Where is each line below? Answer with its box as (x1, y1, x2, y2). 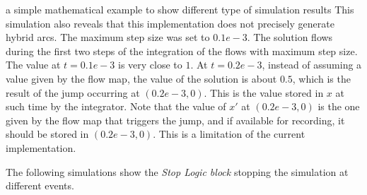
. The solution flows (247, 30, 333, 45)
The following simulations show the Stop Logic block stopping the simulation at (6, 164, 349, 179)
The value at (6, 57, 61, 72)
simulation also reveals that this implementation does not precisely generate (6, 16, 334, 30)
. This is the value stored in (204, 85, 324, 100)
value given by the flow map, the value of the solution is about (6, 71, 277, 85)
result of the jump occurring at (6, 85, 140, 100)
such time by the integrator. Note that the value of (6, 99, 226, 114)
